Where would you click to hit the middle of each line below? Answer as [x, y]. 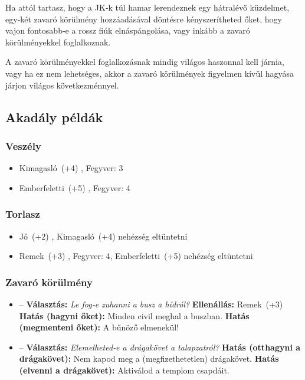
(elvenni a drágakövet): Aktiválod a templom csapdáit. [124, 370]
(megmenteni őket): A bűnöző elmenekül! [99, 327]
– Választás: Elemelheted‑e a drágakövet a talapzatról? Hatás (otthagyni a [160, 347]
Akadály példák [54, 117]
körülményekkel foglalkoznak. [58, 42]
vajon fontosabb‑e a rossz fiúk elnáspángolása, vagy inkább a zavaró [128, 30]
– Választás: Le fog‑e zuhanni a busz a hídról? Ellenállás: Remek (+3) [151, 304]
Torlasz [23, 214]
